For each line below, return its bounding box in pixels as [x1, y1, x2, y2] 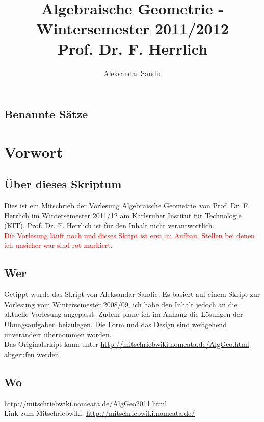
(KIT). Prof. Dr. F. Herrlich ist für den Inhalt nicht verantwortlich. [4, 220, 215, 231]
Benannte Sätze [4, 106, 88, 122]
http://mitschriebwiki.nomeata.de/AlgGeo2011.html [4, 398, 167, 408]
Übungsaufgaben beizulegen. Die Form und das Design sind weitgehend [4, 319, 227, 330]
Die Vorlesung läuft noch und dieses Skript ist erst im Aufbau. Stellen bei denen [4, 230, 255, 240]
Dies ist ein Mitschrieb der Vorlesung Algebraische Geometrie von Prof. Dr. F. [4, 200, 250, 211]
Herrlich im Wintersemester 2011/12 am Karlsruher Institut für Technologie [4, 210, 242, 220]
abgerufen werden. [4, 349, 61, 359]
